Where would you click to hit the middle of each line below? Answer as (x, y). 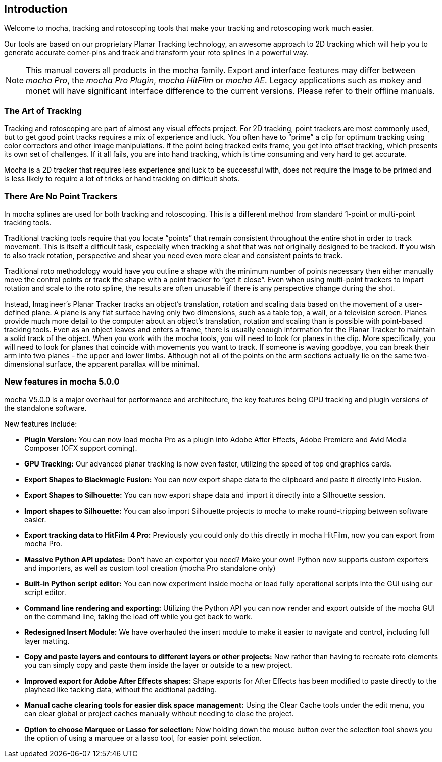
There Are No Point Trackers (61, 196)
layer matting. (47, 641)
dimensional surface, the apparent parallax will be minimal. (102, 364)
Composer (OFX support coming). (81, 448)
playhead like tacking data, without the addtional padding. (120, 689)
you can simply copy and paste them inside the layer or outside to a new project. (158, 665)
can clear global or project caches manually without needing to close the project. (159, 713)
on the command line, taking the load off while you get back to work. (138, 616)
